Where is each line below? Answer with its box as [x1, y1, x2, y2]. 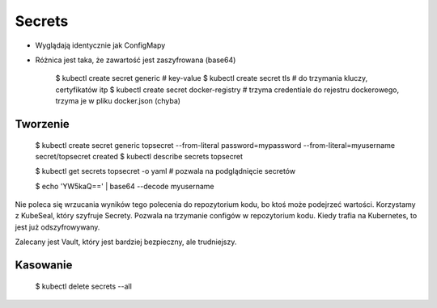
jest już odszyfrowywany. [15, 222, 100, 232]
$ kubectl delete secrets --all [35, 281, 133, 291]
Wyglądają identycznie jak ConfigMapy [35, 40, 166, 50]
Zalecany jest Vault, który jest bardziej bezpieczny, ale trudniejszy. [15, 237, 237, 247]
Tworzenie [15, 117, 70, 131]
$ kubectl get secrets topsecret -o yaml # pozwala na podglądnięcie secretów [35, 167, 295, 176]
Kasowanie [15, 259, 73, 272]
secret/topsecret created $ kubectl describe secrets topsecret [35, 151, 243, 161]
